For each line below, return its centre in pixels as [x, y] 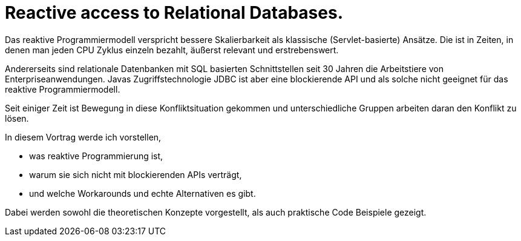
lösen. [17, 118]
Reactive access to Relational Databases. [174, 13]
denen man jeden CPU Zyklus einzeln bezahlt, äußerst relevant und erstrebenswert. [172, 50]
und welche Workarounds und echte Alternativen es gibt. [143, 193]
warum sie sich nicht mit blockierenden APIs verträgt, [136, 174]
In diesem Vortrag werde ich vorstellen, [83, 137]
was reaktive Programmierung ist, [96, 156]
